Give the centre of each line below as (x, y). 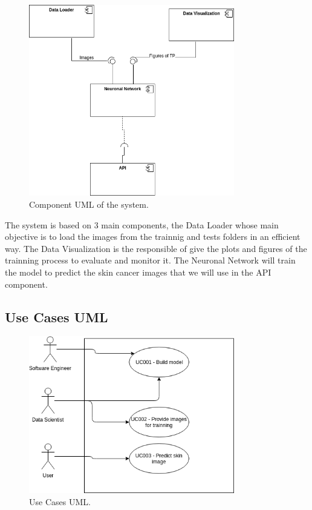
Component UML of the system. (89, 204)
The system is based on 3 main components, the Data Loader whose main (142, 224)
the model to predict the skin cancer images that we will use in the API (138, 272)
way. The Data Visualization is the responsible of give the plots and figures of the (156, 248)
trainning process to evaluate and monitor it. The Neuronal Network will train (150, 260)
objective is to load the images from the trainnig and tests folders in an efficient (153, 237)
